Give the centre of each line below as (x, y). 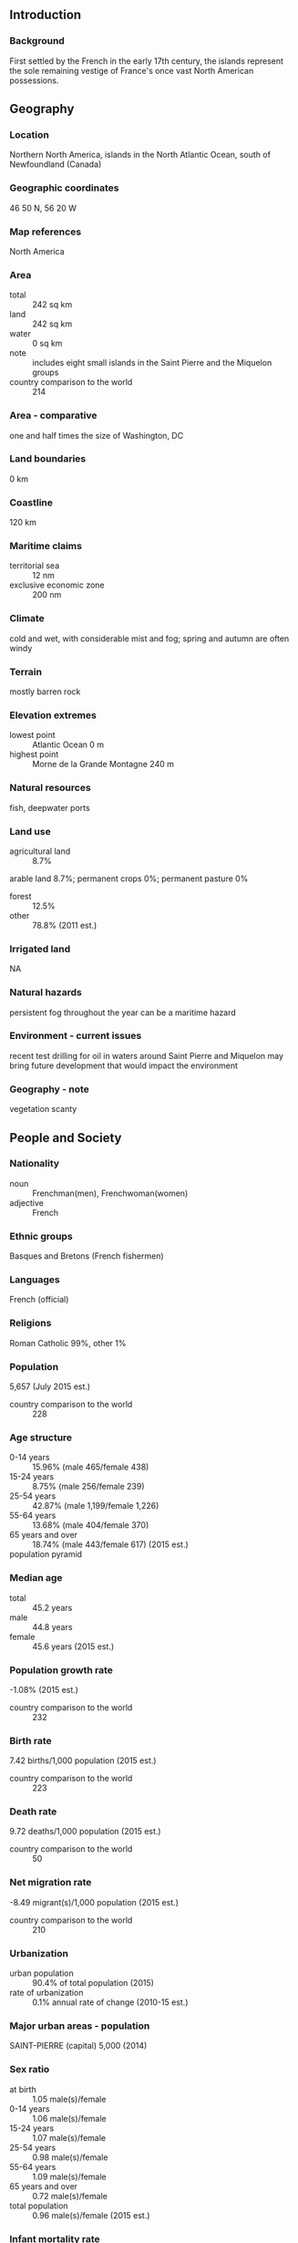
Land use (31, 831)
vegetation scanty (43, 1109)
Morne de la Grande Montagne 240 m (103, 764)
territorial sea (35, 566)
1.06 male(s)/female (69, 2118)
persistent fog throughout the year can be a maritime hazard (123, 1012)
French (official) (39, 1300)
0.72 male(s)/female (70, 2196)
